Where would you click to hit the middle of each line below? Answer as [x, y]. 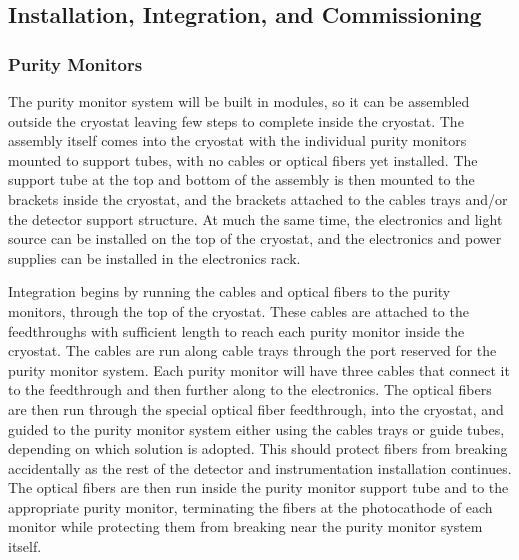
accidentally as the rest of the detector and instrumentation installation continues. [260, 467]
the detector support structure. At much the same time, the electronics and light [255, 218]
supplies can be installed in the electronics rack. [154, 257]
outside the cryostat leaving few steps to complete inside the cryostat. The [236, 120]
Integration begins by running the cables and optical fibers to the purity [229, 291]
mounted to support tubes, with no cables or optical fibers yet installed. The [243, 159]
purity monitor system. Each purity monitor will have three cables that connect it [259, 369]
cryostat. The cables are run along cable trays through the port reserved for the [252, 350]
